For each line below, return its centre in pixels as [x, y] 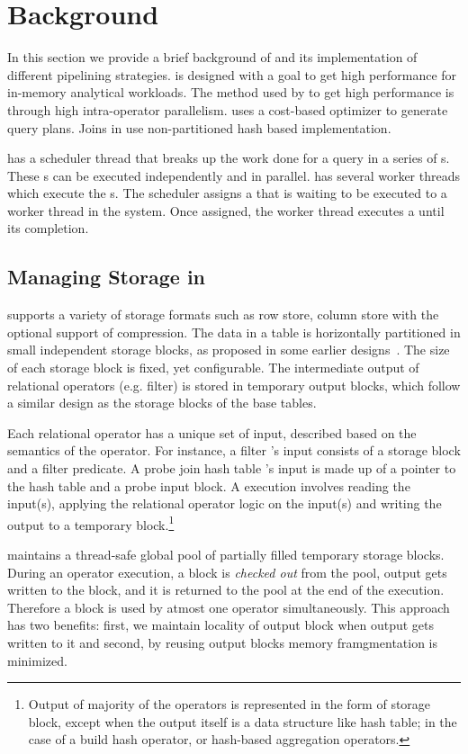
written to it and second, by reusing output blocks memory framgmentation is [223, 643]
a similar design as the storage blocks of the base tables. [162, 403]
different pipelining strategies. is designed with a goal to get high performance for [232, 74]
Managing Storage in [107, 277]
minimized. [37, 660]
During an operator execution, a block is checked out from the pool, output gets [227, 572]
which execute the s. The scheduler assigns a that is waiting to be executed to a [227, 193]
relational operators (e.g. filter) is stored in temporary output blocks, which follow [234, 385]
